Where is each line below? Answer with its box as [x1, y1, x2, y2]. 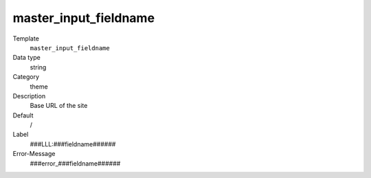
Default [12, 111, 34, 120]
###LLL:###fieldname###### [30, 140, 116, 148]
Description [12, 91, 46, 100]
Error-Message [12, 150, 56, 158]
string [30, 63, 47, 71]
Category [12, 73, 40, 81]
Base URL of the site [30, 102, 88, 110]
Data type [12, 54, 41, 62]
